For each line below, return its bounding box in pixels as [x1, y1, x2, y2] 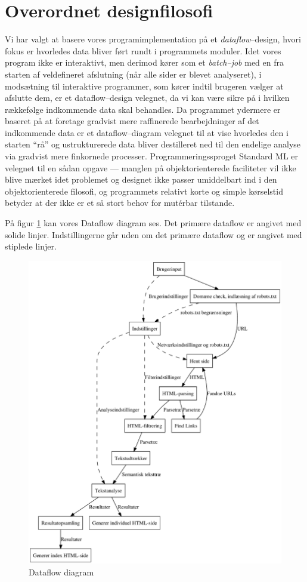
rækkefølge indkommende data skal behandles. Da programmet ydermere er [5, 103, 281, 115]
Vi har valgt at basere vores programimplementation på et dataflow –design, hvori [5, 33, 301, 45]
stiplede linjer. [5, 240, 57, 252]
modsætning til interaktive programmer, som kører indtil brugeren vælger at [5, 79, 284, 92]
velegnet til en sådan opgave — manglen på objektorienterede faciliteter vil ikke [5, 161, 296, 174]
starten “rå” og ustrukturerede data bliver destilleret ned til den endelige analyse [5, 138, 301, 150]
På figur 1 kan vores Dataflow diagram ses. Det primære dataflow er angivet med [5, 217, 302, 229]
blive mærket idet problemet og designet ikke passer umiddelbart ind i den [5, 173, 277, 186]
